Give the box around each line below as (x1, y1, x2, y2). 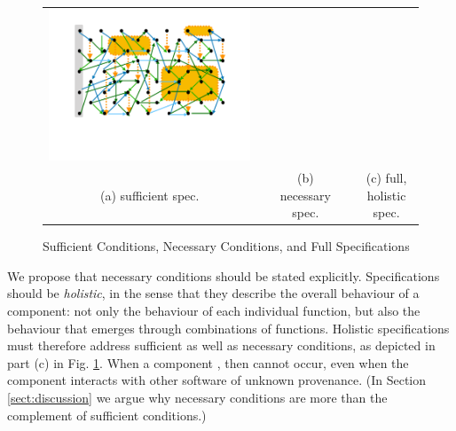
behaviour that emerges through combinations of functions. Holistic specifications (7, 318, 450, 337)
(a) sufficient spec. (100, 185, 200, 204)
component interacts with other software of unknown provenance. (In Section (7, 371, 427, 389)
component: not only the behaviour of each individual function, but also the (7, 302, 421, 320)
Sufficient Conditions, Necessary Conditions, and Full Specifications (43, 237, 410, 255)
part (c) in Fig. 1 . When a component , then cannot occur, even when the (7, 353, 409, 372)
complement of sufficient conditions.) (7, 405, 207, 424)
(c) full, (366, 168, 407, 186)
